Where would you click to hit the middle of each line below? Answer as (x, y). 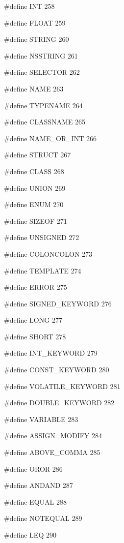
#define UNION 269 (35, 188)
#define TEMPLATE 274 (43, 270)
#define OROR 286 (33, 468)
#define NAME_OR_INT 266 (50, 138)
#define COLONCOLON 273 (48, 254)
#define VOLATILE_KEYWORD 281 (62, 386)
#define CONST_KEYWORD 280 (57, 370)
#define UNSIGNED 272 (42, 237)
